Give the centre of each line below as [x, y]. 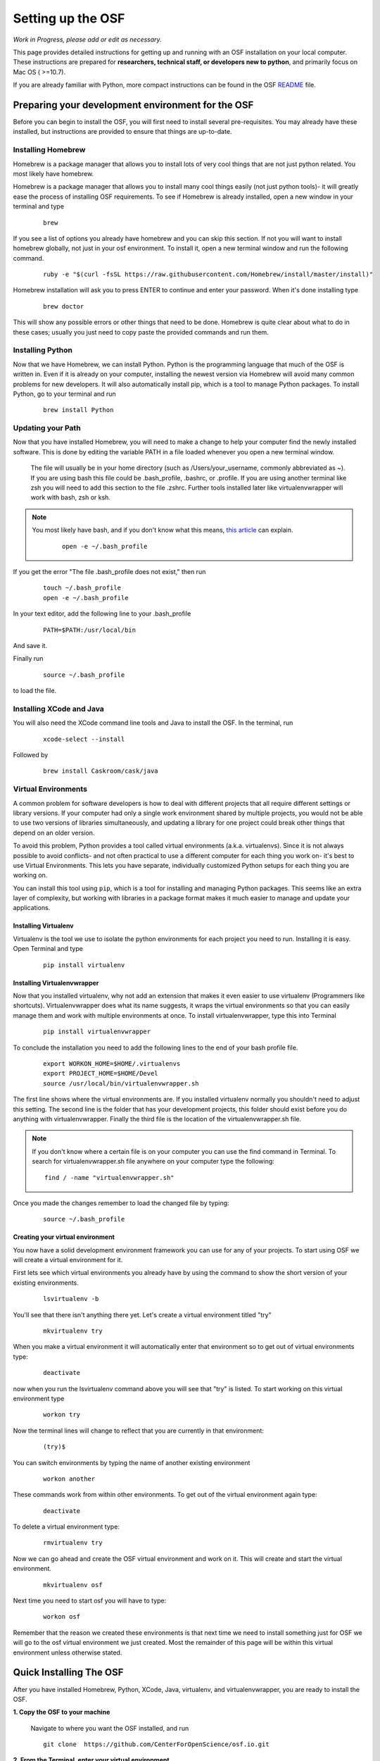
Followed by [31, 755]
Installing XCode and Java [59, 709]
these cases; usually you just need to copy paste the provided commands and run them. [141, 332]
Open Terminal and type [48, 949]
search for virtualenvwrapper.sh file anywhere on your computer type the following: [153, 1162]
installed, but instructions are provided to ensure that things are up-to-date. [122, 132]
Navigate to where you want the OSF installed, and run [110, 1728]
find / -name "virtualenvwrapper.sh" [110, 1177]
